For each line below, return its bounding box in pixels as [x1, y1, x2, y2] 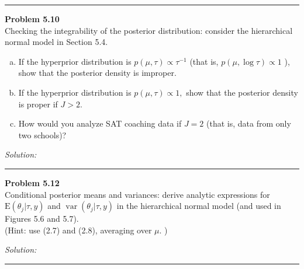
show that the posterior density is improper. [18, 67, 177, 79]
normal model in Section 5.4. [5, 36, 108, 48]
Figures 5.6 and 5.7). [5, 212, 79, 225]
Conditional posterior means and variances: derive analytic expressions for [5, 188, 270, 200]
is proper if [18, 97, 58, 110]
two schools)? [18, 128, 67, 141]
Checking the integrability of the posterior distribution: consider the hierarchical [5, 24, 293, 36]
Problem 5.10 [5, 13, 60, 25]
